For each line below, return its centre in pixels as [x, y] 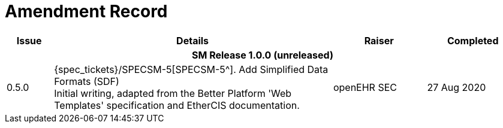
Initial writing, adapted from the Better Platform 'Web [173, 93]
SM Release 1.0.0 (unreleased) [263, 55]
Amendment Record [86, 11]
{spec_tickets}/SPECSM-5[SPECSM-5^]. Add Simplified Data [191, 69]
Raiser [379, 40]
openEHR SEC [365, 87]
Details [193, 40]
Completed [473, 40]
